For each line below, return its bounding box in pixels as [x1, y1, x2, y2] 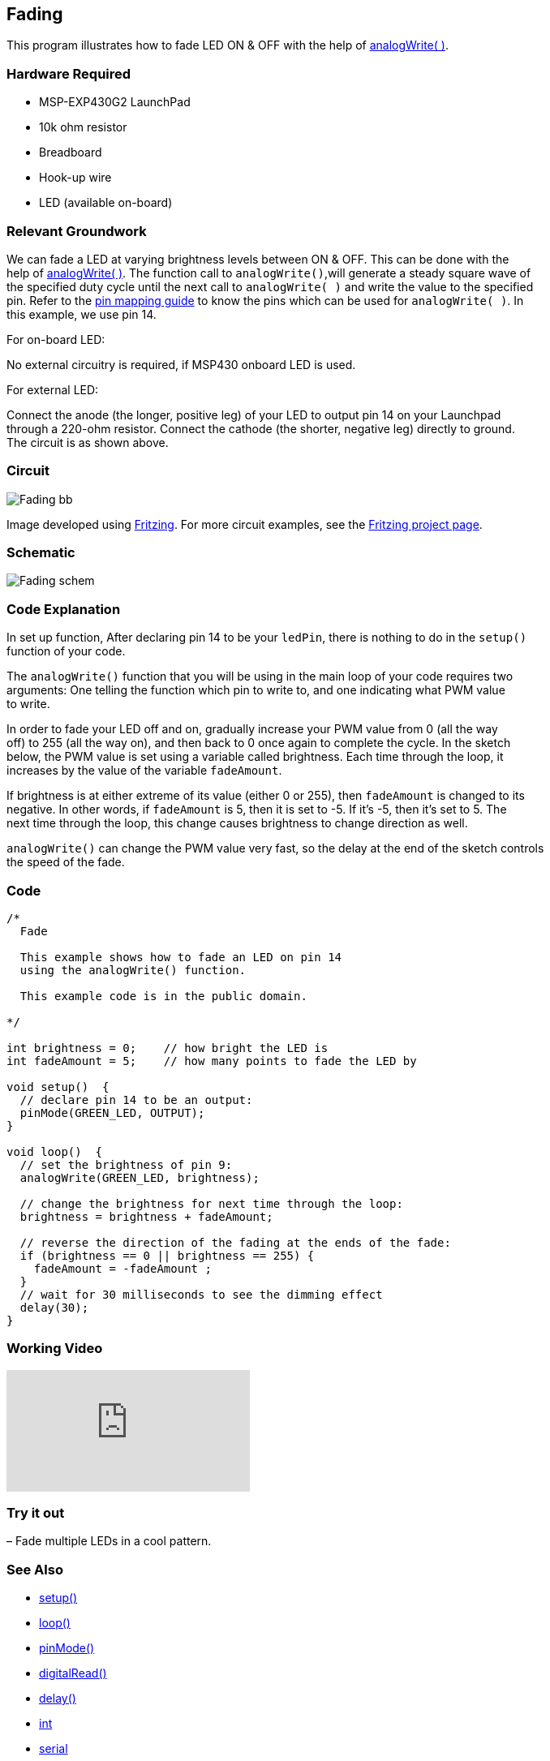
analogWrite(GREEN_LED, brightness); [19, 1170, 260, 1184]
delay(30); [19, 1300, 89, 1314]
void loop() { [6, 1145, 103, 1158]
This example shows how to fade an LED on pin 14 [19, 950, 342, 964]
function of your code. [6, 644, 126, 659]
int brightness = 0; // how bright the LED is [6, 1041, 329, 1054]
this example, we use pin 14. [6, 307, 157, 321]
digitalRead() [39, 1666, 107, 1681]
